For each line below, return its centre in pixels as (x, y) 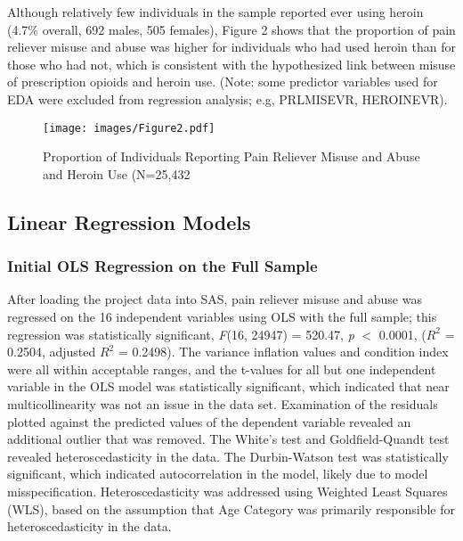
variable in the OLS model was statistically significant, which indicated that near (228, 386)
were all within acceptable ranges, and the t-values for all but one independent (222, 369)
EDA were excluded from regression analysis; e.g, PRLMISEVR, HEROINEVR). (227, 98)
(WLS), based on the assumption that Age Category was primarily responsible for (231, 508)
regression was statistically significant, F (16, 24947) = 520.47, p (181, 334)
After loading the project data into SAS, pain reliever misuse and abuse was (215, 299)
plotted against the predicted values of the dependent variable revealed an (209, 421)
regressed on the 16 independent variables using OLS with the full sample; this (222, 316)
